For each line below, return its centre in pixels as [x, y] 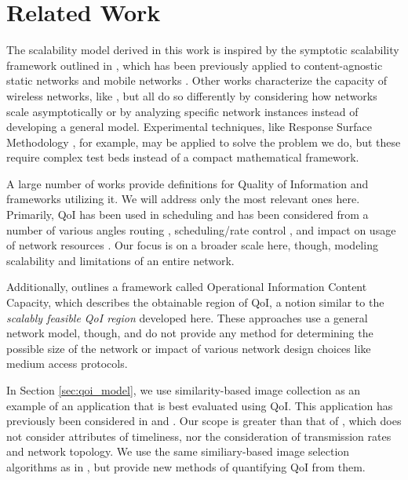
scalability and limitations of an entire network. [120, 260]
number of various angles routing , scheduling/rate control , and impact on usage [201, 229]
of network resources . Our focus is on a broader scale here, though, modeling [192, 245]
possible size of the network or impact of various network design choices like [189, 348]
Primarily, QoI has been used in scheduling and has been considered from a [188, 215]
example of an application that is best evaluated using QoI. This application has [200, 405]
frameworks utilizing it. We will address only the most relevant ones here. [183, 199]
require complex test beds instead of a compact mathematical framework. [183, 157]
